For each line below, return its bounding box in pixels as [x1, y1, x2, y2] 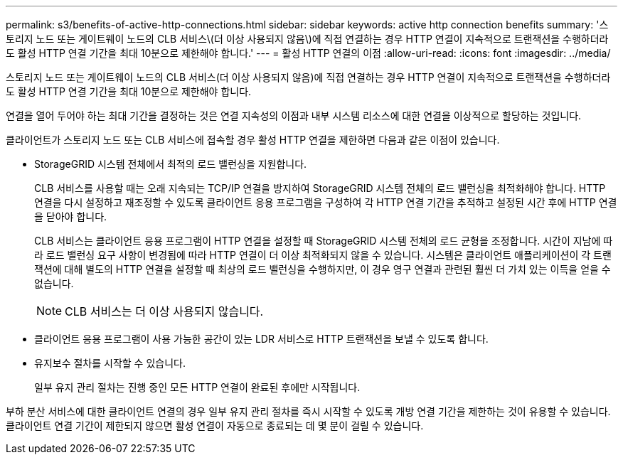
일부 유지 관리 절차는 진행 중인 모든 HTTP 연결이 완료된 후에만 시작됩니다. [34, 381, 361, 393]
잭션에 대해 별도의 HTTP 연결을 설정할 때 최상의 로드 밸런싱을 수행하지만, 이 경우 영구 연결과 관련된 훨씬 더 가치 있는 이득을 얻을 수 [34, 263, 611, 275]
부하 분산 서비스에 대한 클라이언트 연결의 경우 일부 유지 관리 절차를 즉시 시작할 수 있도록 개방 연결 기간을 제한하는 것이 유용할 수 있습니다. [6, 405, 611, 417]
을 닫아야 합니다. [34, 210, 107, 223]
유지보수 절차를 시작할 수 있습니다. [34, 357, 186, 369]
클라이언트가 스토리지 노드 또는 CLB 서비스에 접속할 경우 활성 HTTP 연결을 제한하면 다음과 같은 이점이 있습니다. [6, 134, 500, 146]
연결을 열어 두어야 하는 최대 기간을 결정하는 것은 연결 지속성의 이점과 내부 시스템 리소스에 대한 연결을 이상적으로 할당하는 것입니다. [6, 109, 582, 122]
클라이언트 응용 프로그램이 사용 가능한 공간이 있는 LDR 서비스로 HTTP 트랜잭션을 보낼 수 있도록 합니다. [34, 333, 489, 345]
